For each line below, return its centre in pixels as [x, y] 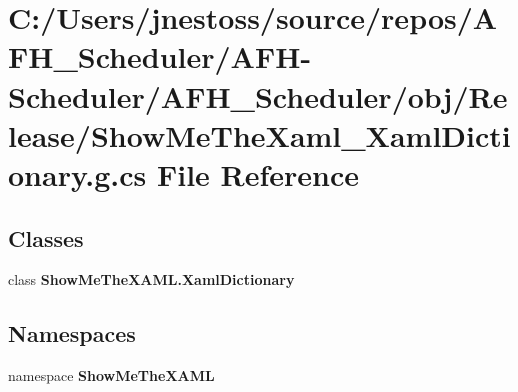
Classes [46, 237]
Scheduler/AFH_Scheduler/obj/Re [258, 95]
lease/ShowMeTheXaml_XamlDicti [259, 134]
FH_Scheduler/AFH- [160, 56]
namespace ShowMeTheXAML [111, 375]
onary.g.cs [77, 173]
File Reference [258, 173]
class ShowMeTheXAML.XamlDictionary [151, 279]
